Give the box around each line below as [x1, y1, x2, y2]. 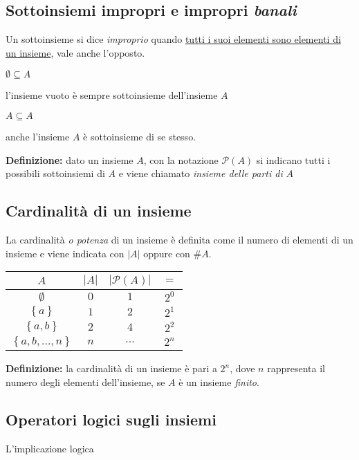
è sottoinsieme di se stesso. [83, 129, 196, 143]
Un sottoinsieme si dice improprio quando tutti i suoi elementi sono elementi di [6, 32, 341, 46]
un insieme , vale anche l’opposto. [6, 45, 145, 59]
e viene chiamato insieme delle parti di [118, 166, 283, 181]
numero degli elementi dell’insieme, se [6, 374, 165, 389]
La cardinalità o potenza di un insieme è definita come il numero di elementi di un [6, 232, 353, 246]
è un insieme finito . [178, 374, 259, 389]
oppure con [143, 246, 190, 260]
